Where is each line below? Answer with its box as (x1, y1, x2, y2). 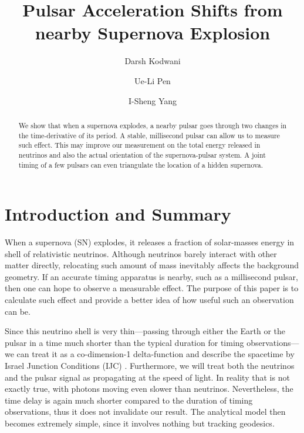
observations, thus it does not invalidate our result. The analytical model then (5, 405, 286, 418)
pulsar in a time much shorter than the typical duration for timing (5, 336, 244, 348)
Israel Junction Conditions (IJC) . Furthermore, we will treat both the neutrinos (5, 359, 295, 372)
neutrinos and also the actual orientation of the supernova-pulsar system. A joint (18, 149, 266, 159)
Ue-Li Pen (134, 74, 171, 86)
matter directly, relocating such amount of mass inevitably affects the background (5, 259, 299, 271)
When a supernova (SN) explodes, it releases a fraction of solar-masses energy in (5, 236, 295, 248)
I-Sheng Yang (128, 94, 177, 106)
